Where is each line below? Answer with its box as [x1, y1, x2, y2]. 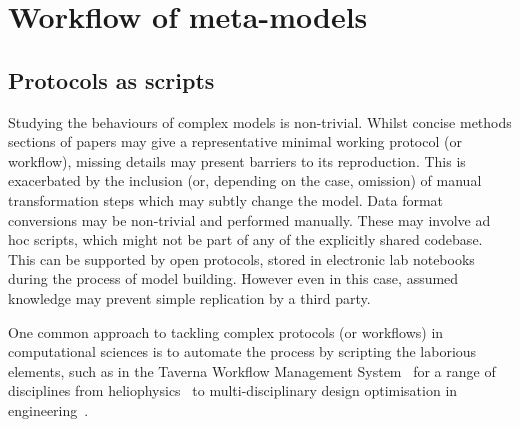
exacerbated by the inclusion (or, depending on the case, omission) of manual [8, 170, 482, 191]
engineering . [8, 399, 89, 420]
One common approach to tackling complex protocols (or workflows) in [8, 321, 444, 342]
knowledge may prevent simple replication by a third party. [8, 287, 371, 308]
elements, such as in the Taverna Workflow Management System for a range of [8, 360, 496, 381]
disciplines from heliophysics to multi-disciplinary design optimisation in [8, 380, 458, 401]
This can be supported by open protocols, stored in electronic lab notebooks [8, 248, 475, 269]
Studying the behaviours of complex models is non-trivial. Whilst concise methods [8, 111, 512, 132]
